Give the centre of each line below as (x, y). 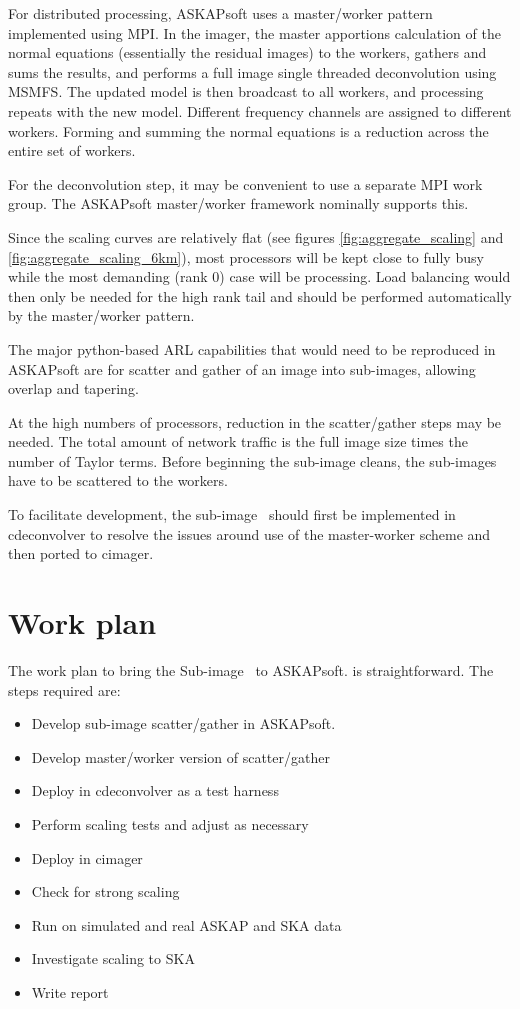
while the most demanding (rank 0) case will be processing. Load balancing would (259, 276)
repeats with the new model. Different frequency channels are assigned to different (260, 110)
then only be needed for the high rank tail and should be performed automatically (260, 295)
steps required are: (64, 689)
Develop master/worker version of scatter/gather (180, 756)
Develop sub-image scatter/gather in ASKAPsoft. (183, 723)
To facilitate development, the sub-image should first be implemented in (232, 514)
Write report (70, 991)
